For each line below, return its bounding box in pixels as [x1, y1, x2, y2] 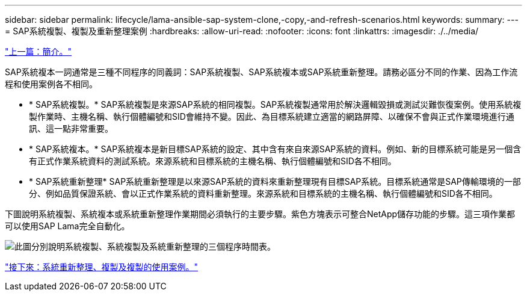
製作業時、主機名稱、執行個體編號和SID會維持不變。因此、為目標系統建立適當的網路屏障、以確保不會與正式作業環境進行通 [29, 111, 514, 122]
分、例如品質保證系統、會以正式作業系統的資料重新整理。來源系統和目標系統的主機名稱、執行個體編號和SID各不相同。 [29, 188, 498, 199]
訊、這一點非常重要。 [29, 123, 113, 134]
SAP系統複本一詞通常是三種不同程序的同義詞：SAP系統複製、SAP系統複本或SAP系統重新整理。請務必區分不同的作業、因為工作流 [5, 67, 518, 77]
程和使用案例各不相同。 [5, 79, 97, 89]
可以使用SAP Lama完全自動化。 [5, 221, 130, 231]
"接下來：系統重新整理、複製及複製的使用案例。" [5, 262, 199, 272]
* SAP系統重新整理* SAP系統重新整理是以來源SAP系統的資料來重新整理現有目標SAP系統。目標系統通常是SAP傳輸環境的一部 [29, 176, 521, 187]
